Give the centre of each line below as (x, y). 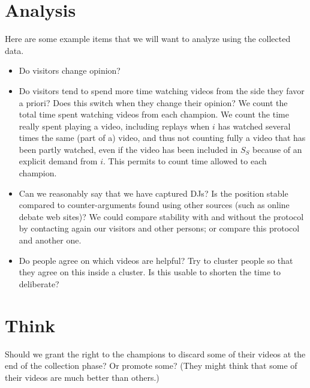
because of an (277, 149)
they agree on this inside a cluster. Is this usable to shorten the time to (150, 272)
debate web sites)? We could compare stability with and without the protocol (161, 216)
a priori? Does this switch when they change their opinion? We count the (153, 102)
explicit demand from (58, 161)
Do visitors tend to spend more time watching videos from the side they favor (162, 90)
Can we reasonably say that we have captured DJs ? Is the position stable (154, 193)
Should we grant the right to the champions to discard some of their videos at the (155, 354)
